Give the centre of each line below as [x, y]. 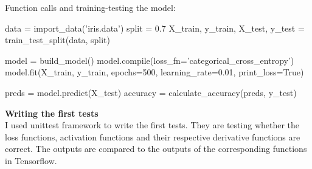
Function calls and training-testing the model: [90, 7]
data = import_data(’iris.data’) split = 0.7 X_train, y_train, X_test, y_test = [155, 28]
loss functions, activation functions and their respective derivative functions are [153, 136]
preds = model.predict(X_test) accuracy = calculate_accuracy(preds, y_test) [151, 92]
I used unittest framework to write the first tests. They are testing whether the [152, 125]
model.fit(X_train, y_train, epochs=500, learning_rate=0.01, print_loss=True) [154, 72]
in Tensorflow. [31, 160]
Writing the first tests [52, 113]
